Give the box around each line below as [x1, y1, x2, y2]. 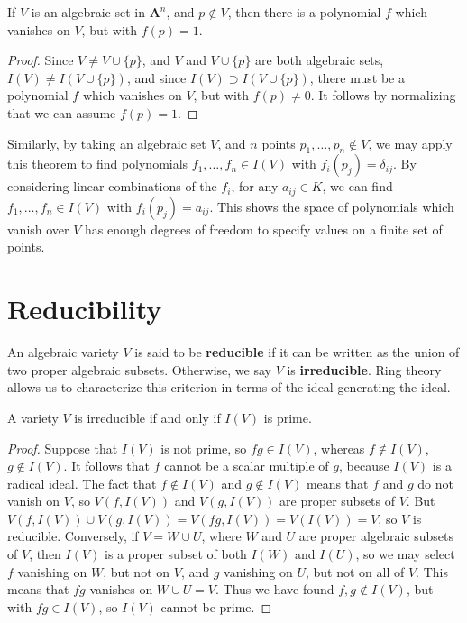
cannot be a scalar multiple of [164, 456, 329, 475]
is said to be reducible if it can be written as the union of [134, 343, 460, 362]
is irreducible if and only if [74, 408, 221, 426]
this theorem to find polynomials [7, 154, 188, 173]
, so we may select [355, 545, 455, 563]
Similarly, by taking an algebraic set [7, 133, 206, 152]
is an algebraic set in [31, 3, 146, 21]
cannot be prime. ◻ [160, 597, 272, 616]
